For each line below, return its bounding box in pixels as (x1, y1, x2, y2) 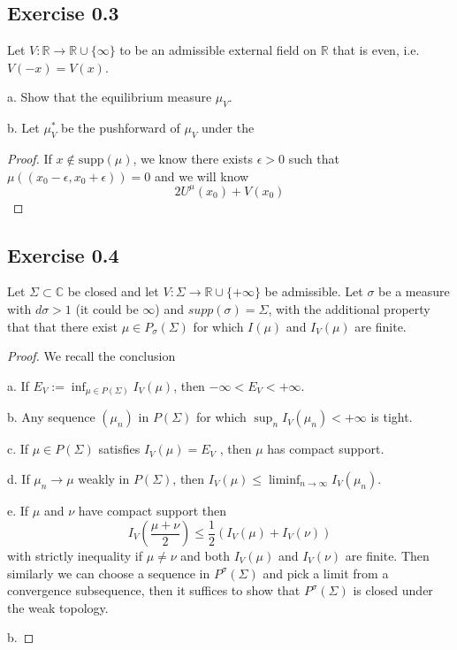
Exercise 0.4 (7, 241, 119, 268)
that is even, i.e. (332, 41, 420, 59)
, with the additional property (268, 300, 430, 318)
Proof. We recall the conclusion (7, 347, 176, 365)
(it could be (75, 300, 139, 318)
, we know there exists (133, 149, 253, 167)
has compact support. (267, 440, 385, 458)
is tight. (370, 408, 413, 426)
